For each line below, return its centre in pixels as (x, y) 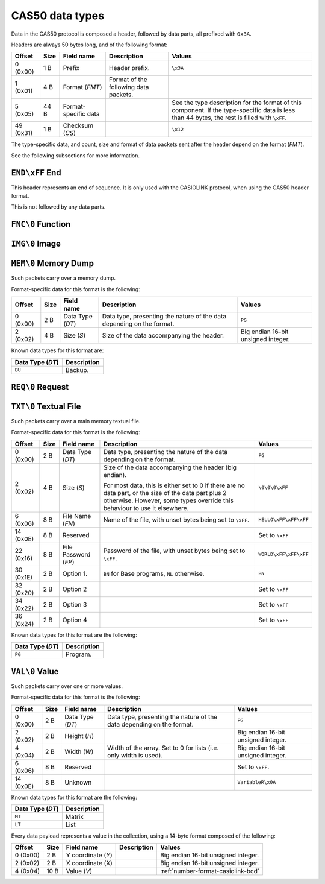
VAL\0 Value (35, 671)
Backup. (77, 370)
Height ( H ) (79, 736)
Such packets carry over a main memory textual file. (76, 421)
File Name (77, 516)
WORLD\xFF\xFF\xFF (284, 554)
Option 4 (75, 620)
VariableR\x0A (257, 782)
